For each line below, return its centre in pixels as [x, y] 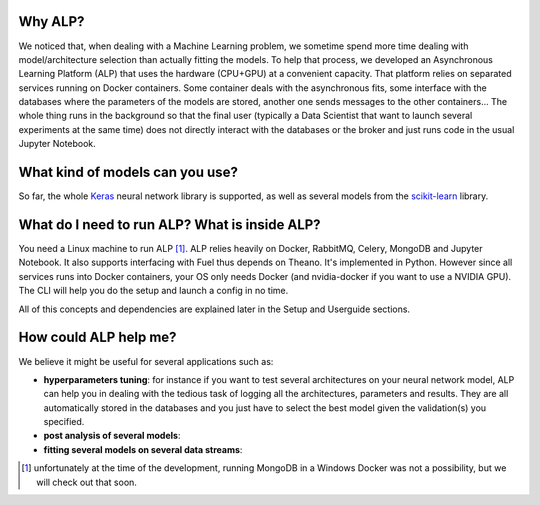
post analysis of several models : [112, 436]
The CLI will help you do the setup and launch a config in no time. [153, 291]
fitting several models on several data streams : [143, 449]
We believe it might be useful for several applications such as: [146, 361]
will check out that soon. [86, 482]
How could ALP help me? [97, 337]
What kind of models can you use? [128, 172]
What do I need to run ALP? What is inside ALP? [169, 224]
